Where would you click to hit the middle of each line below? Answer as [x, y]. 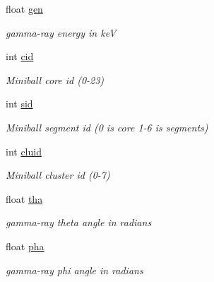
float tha [24, 198]
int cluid [24, 151]
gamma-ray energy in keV [61, 32]
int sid [19, 104]
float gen [24, 8]
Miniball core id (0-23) [55, 80]
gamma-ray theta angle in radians [79, 222]
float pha [25, 246]
